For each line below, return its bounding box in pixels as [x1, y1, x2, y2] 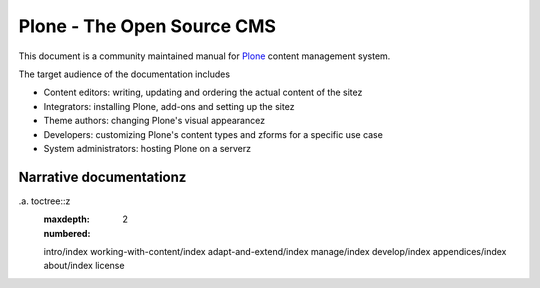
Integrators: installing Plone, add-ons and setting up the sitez [43, 100, 295, 112]
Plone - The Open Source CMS [18, 15, 277, 37]
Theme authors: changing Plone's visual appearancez [43, 115, 265, 127]
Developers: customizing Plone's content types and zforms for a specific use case [43, 128, 384, 140]
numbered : [43, 227, 91, 239]
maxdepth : [43, 213, 90, 225]
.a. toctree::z [18, 195, 71, 207]
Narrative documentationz [18, 168, 187, 185]
